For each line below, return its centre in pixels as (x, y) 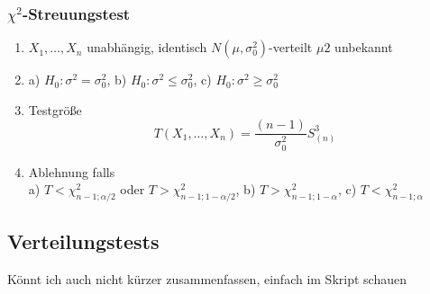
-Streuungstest (76, 13)
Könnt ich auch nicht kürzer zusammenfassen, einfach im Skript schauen (207, 279)
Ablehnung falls (72, 171)
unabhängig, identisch (147, 47)
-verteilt (291, 47)
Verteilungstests (83, 241)
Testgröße (55, 109)
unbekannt (364, 47)
